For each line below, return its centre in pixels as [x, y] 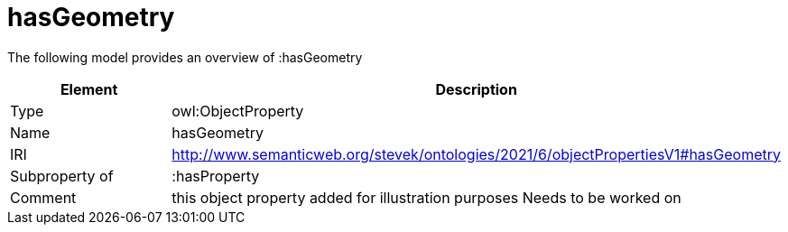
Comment [43, 197]
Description [476, 89]
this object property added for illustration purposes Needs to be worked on [426, 197]
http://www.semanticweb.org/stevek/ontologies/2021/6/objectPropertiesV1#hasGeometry [476, 154]
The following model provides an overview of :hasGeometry [185, 57]
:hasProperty [216, 176]
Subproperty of [62, 176]
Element [89, 89]
